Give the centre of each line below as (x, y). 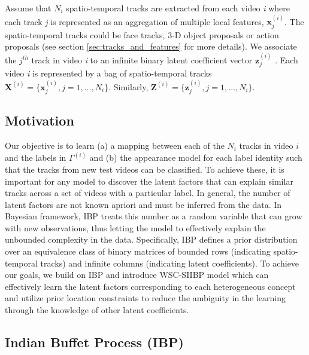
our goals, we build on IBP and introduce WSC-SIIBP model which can (137, 275)
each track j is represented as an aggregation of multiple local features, (134, 21)
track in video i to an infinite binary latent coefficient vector (142, 59)
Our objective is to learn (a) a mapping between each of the (115, 146)
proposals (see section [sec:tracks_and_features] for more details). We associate (151, 46)
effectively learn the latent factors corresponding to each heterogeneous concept (150, 286)
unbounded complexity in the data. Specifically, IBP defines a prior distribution (151, 239)
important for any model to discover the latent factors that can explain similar (149, 181)
